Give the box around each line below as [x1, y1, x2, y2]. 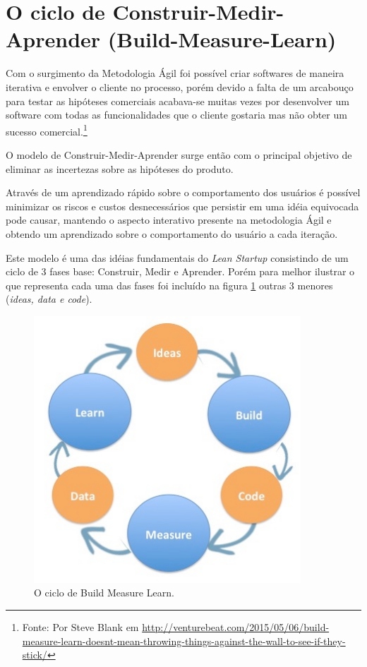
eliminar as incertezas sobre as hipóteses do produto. [6, 161, 234, 176]
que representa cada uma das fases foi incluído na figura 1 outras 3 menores [6, 277, 333, 292]
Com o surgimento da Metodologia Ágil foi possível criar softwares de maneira [6, 66, 344, 80]
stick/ [22, 647, 47, 662]
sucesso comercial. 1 [6, 121, 88, 138]
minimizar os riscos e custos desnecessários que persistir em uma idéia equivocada [6, 198, 359, 213]
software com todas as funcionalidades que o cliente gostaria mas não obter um [6, 107, 347, 122]
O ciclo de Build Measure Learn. [34, 585, 174, 600]
